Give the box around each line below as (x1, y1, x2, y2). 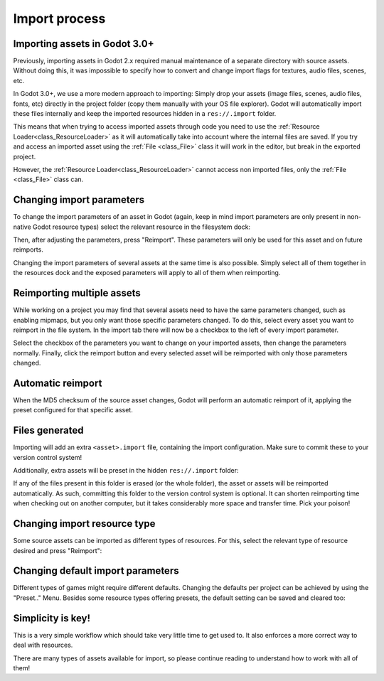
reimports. (13, 245, 44, 254)
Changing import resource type (13, 518, 156, 530)
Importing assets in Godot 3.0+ (13, 38, 154, 50)
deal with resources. (13, 640, 73, 650)
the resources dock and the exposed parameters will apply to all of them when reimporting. (13, 269, 281, 277)
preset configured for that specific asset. (13, 406, 133, 414)
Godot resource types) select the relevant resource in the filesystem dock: (32, 222, 251, 231)
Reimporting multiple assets (13, 287, 142, 299)
